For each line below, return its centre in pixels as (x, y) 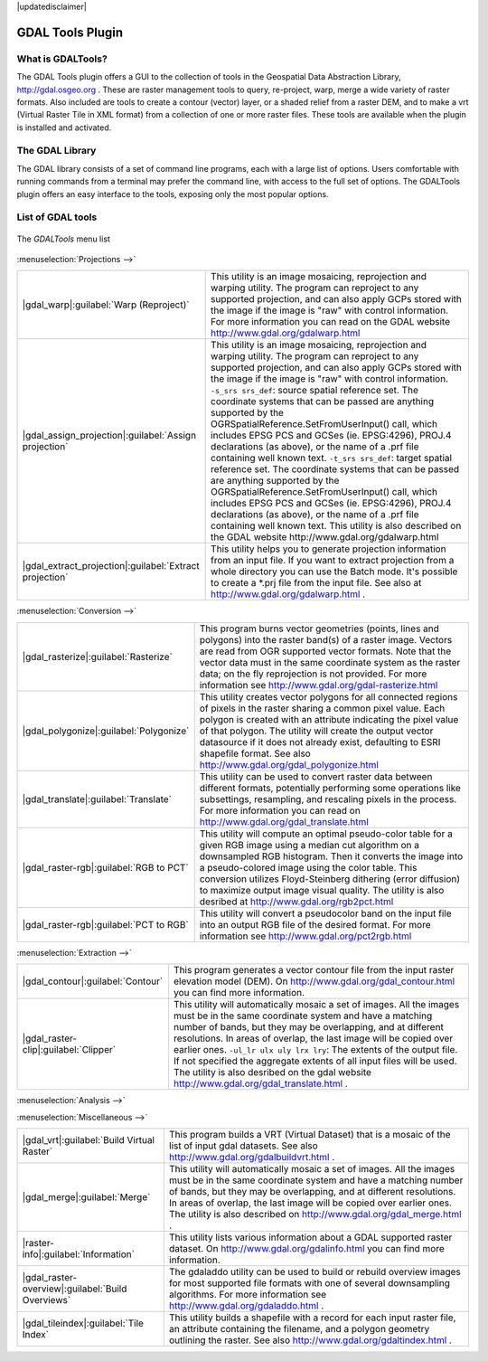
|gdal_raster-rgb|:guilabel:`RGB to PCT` (105, 867)
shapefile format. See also (255, 753)
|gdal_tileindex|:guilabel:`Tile (83, 1323)
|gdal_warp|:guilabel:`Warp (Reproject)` (106, 305)
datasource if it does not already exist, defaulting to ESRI (320, 742)
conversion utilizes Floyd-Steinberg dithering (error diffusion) (330, 879)
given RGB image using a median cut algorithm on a (310, 845)
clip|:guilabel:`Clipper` (69, 1050)
